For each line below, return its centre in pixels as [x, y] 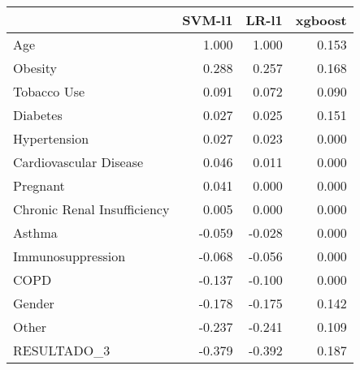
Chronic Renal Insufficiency [91, 209]
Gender [34, 303]
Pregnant [39, 185]
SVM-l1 [208, 20]
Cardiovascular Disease [78, 162]
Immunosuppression [69, 256]
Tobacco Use [49, 91]
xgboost [321, 20]
